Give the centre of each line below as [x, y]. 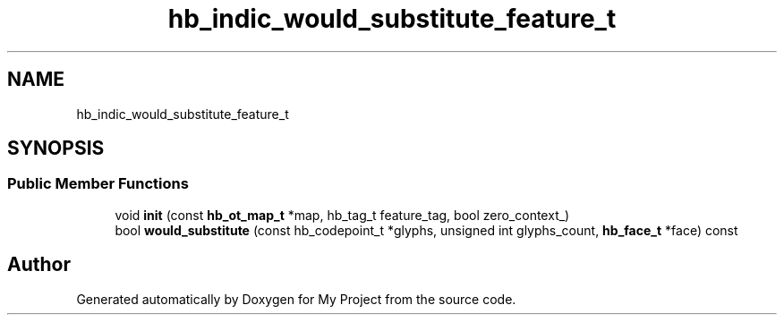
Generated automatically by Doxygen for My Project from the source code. [296, 299]
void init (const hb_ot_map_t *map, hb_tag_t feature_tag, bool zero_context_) [342, 215]
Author [39, 265]
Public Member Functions [98, 184]
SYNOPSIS [56, 148]
